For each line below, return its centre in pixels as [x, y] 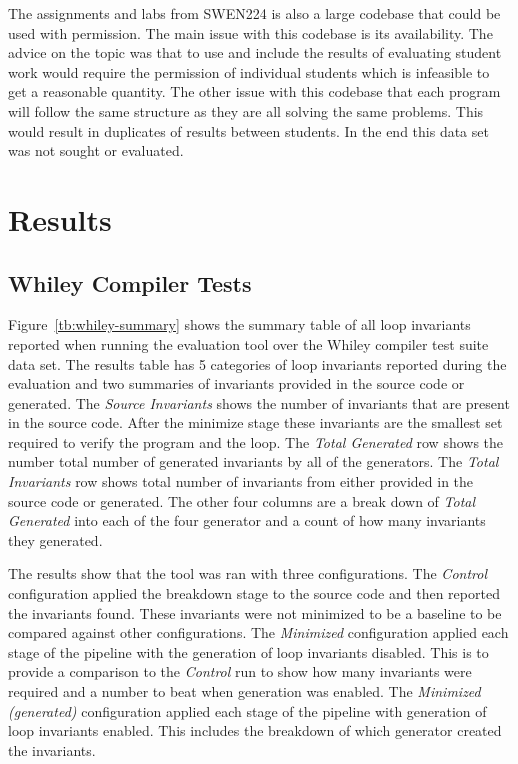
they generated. [55, 539]
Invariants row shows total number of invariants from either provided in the [241, 481]
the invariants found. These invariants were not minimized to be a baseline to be [255, 612]
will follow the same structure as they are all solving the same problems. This [246, 110]
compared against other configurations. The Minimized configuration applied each [258, 632]
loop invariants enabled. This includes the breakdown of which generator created [255, 730]
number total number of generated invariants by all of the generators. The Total [253, 461]
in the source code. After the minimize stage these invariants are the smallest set [255, 422]
